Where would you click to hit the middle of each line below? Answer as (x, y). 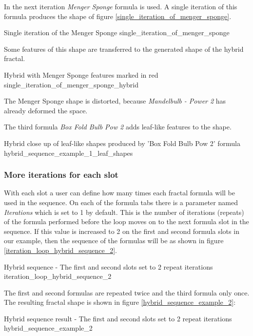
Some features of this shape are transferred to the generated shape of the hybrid (124, 49)
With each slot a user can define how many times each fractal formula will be (119, 193)
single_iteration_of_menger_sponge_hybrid (71, 84)
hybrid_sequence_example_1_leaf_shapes (68, 153)
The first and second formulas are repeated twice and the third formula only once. (127, 292)
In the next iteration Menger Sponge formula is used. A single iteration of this (121, 6)
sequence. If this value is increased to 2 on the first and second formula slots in (122, 231)
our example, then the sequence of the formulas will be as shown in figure (114, 241)
